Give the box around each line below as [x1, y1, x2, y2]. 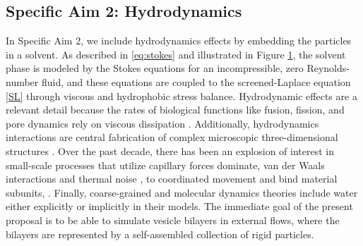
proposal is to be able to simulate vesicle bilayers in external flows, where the [6, 212, 340, 227]
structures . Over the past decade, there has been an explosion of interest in [6, 143, 334, 158]
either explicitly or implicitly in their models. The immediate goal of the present [6, 199, 353, 214]
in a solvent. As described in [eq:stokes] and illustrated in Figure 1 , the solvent [6, 47, 346, 61]
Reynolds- [307, 61, 350, 75]
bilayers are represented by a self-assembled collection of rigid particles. [6, 226, 314, 241]
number [6, 74, 39, 89]
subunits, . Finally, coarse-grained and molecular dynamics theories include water [6, 185, 358, 199]
